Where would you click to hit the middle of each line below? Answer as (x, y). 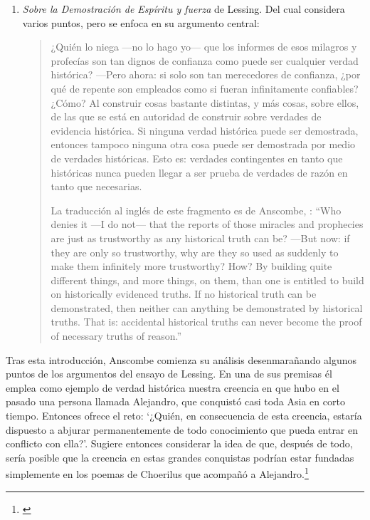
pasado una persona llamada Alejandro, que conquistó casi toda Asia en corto (175, 401)
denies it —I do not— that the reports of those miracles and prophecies (207, 224)
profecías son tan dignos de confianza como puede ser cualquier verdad (205, 60)
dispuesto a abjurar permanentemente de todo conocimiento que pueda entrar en (182, 429)
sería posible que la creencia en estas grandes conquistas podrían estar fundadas (180, 457)
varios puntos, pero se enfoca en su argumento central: (141, 22)
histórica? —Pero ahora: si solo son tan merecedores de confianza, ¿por (206, 74)
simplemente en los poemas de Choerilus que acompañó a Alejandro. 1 (157, 473)
